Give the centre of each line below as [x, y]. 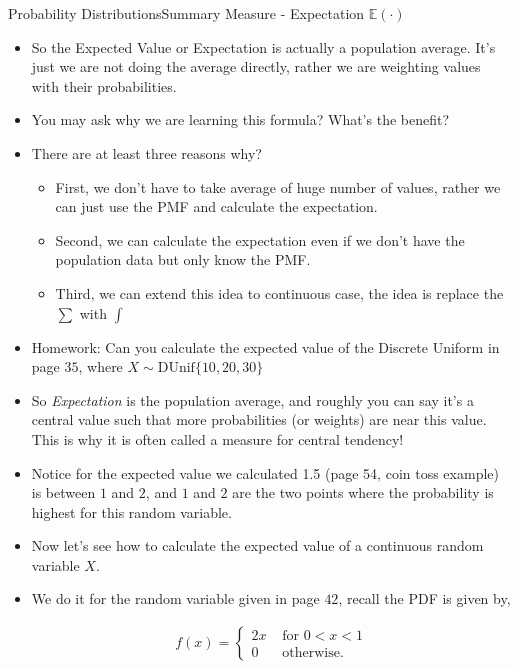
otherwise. [313, 653]
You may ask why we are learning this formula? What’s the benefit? [240, 119]
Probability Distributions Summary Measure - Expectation [186, 13]
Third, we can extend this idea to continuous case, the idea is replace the [279, 292]
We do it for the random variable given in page [175, 598]
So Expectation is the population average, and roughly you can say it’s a [252, 399]
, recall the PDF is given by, [424, 598]
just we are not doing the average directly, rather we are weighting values [256, 66]
